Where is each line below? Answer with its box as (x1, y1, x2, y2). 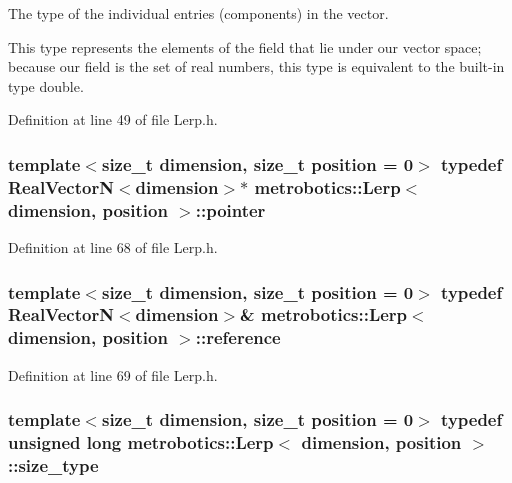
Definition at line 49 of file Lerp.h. (8, 109, 218, 130)
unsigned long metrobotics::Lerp (8, 430, 274, 455)
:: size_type (8, 453, 99, 478)
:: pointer (195, 197, 266, 222)
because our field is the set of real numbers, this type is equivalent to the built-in (8, 56, 505, 77)
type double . (8, 75, 84, 96)
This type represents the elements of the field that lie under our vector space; (8, 36, 482, 57)
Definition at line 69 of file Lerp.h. (8, 364, 218, 385)
